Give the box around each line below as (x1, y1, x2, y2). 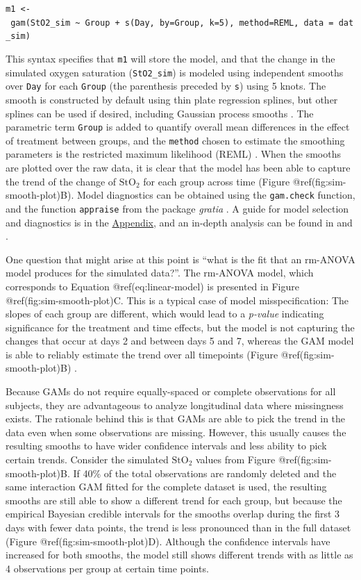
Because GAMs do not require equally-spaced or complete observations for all (6, 384, 336, 399)
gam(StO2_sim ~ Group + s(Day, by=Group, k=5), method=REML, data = (10, 17, 334, 28)
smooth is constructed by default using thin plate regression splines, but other (6, 92, 338, 106)
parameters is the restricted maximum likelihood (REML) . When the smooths (6, 147, 341, 161)
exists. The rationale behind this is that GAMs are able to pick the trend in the (6, 411, 346, 426)
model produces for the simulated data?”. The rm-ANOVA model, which (6, 265, 314, 280)
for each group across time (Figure (143, 174, 290, 188)
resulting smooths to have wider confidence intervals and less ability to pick (6, 438, 327, 453)
